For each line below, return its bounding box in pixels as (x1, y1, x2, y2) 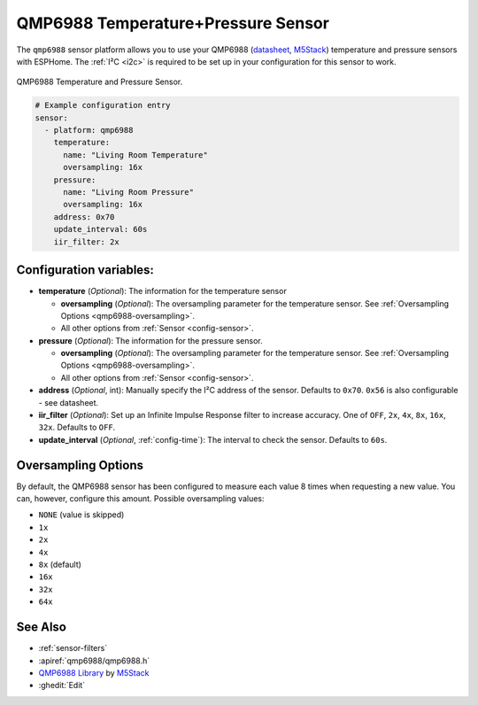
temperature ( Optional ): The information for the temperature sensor (38, 286, 287, 297)
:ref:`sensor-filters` (38, 643, 108, 654)
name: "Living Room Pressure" (63, 187, 195, 198)
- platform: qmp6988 (44, 125, 134, 136)
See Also (16, 620, 66, 635)
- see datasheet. (38, 397, 99, 407)
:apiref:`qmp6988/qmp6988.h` (38, 655, 150, 666)
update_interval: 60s (53, 224, 148, 235)
